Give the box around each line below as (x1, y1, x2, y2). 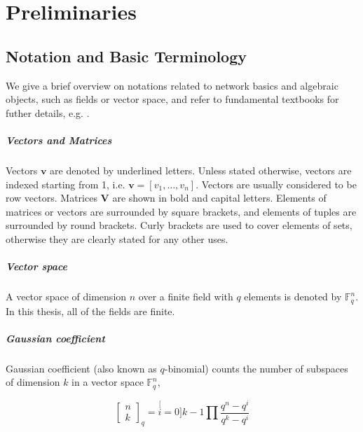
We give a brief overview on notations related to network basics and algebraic (6, 78, 338, 92)
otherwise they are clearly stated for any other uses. (6, 231, 228, 246)
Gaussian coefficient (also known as (6, 361, 157, 375)
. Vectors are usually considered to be (196, 176, 357, 191)
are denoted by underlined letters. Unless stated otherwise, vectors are (50, 162, 352, 177)
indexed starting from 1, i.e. (6, 176, 125, 191)
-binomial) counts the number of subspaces (164, 361, 348, 375)
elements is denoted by (244, 289, 342, 304)
